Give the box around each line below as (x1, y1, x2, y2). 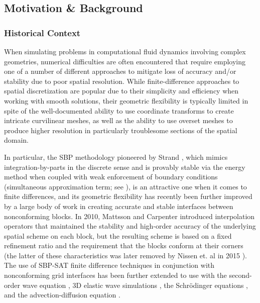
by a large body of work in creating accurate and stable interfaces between (4, 200, 233, 211)
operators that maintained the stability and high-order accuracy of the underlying (4, 221, 256, 231)
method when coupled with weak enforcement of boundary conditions (4, 171, 218, 182)
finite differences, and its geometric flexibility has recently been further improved (4, 191, 252, 201)
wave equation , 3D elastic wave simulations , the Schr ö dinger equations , (22, 279, 248, 290)
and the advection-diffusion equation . (4, 289, 120, 300)
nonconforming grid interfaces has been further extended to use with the (4, 270, 227, 280)
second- (229, 270, 252, 280)
